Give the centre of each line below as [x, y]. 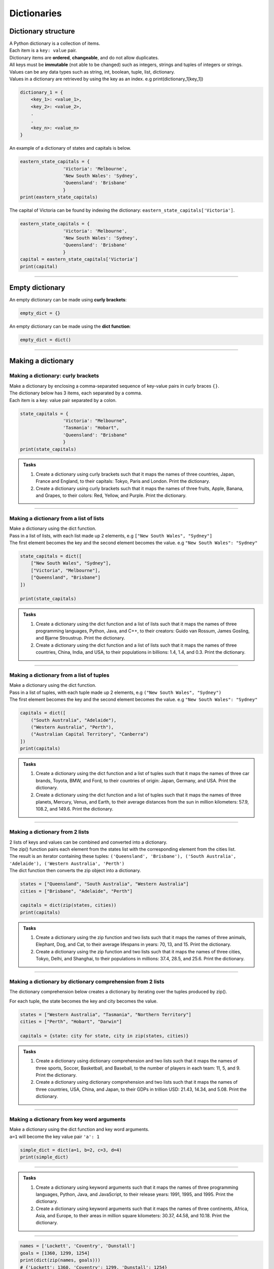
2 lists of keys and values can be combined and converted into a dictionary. [88, 842]
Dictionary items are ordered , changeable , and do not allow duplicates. [84, 57]
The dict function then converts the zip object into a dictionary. [75, 871]
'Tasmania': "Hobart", [91, 428]
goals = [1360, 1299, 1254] [55, 1253]
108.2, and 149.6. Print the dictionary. [75, 809]
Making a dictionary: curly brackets [54, 376]
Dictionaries [36, 13]
